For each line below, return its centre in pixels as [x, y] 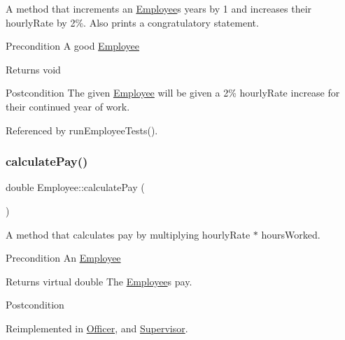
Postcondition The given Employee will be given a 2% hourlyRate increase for [173, 93]
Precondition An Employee [63, 258]
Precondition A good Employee [73, 46]
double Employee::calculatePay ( [75, 187]
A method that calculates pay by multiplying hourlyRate [128, 234]
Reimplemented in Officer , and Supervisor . [97, 328]
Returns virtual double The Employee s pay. [99, 281]
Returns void [33, 69]
